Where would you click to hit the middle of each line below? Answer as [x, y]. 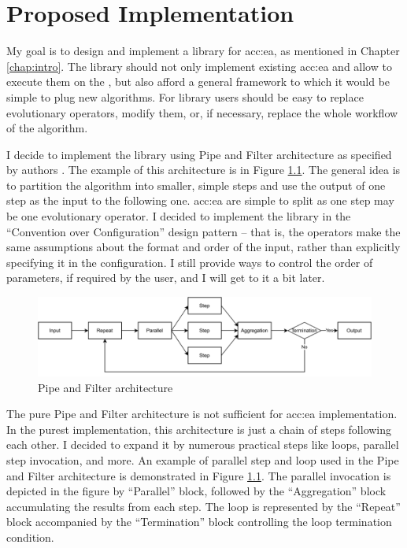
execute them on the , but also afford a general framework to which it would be [198, 81]
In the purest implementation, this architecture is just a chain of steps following [199, 429]
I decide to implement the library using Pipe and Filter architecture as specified [199, 154]
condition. [30, 537]
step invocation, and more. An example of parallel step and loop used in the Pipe [203, 460]
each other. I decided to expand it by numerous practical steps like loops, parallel [203, 444]
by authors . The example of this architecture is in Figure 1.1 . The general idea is [203, 170]
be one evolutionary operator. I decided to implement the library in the [179, 216]
